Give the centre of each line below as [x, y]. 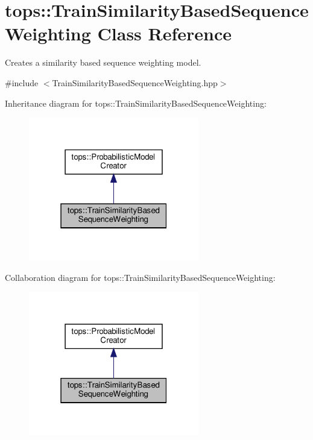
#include [22, 82]
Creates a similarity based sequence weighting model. [103, 62]
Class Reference [165, 33]
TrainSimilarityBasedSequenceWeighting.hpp [135, 82]
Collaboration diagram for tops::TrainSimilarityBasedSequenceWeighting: [140, 277]
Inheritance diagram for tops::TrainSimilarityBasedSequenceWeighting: [136, 103]
